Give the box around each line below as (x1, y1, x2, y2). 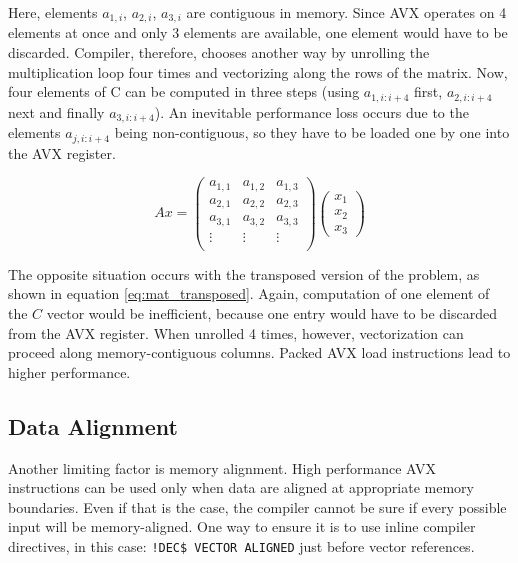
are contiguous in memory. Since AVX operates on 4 (186, 2, 507, 22)
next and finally (8, 101, 105, 122)
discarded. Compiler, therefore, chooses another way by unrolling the (8, 42, 430, 63)
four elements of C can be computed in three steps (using (8, 81, 360, 102)
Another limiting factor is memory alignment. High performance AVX (8, 457, 437, 478)
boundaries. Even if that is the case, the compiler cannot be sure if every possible (8, 496, 507, 517)
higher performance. (8, 361, 131, 382)
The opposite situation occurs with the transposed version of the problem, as (8, 263, 480, 284)
